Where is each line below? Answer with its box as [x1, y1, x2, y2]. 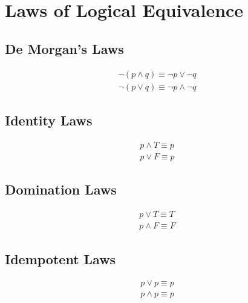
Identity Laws [5, 111, 93, 130]
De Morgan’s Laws [5, 39, 124, 58]
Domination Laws [5, 180, 117, 199]
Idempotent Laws [5, 249, 116, 268]
